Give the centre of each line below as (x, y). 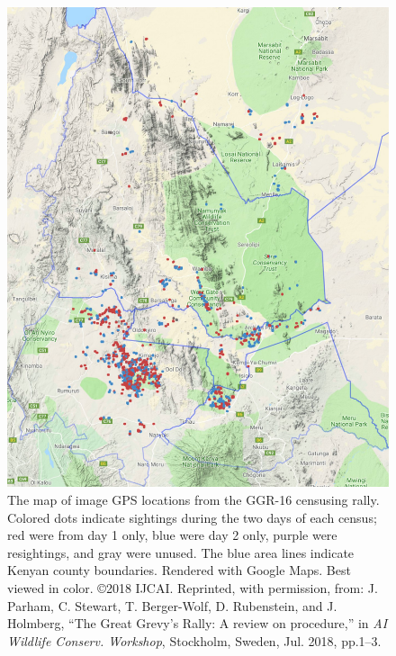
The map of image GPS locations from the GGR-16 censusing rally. (193, 499)
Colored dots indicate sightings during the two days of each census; (192, 517)
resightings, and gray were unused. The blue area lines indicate (181, 552)
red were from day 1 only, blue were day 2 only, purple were (172, 535)
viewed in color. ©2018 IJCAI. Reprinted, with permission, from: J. (193, 587)
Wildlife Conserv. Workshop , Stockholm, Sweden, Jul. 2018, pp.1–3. (194, 640)
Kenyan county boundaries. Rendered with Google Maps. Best (179, 570)
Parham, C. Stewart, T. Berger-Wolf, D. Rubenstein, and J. (172, 605)
